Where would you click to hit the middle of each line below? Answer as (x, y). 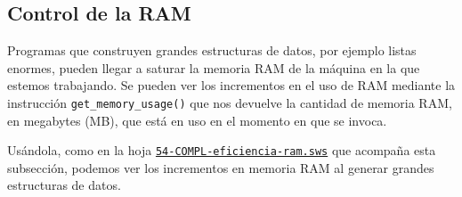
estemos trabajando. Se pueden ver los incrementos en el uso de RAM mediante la (231, 85)
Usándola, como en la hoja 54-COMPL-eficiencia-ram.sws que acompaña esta (222, 150)
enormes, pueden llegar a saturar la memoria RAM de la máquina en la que (214, 67)
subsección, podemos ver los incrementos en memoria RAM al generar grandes (221, 167)
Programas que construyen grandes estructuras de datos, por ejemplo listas (212, 50)
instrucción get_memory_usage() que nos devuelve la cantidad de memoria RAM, (230, 102)
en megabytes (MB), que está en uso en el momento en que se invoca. (197, 120)
